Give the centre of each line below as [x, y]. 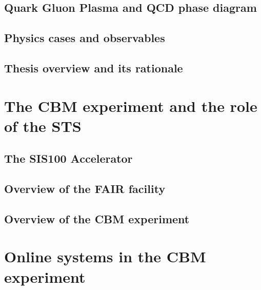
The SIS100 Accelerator [68, 158]
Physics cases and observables [85, 38]
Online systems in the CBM [105, 256]
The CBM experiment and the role [131, 105]
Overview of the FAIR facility [85, 189]
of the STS [43, 125]
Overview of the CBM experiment [97, 218]
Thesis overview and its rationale [94, 67]
